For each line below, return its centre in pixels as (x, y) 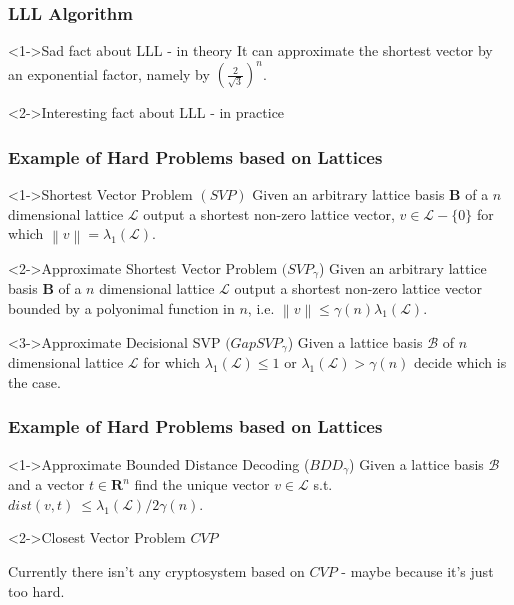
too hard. (36, 590)
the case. (34, 381)
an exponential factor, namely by (109, 73)
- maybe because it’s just (417, 570)
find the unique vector (202, 484)
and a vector (46, 484)
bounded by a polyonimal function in (121, 307)
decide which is (460, 362)
